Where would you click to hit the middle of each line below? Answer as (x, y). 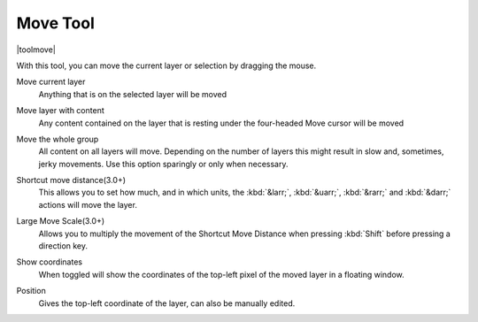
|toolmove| (36, 50)
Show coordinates (50, 262)
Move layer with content (61, 111)
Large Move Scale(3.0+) (61, 221)
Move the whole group (58, 139)
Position (31, 291)
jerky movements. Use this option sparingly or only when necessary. (163, 164)
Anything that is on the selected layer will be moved (133, 94)
